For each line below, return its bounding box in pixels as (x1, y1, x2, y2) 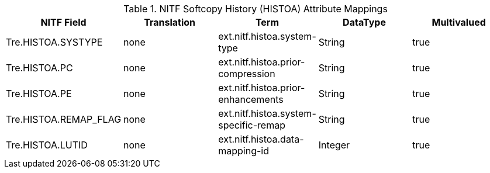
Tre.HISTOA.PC (6, 62, 73, 74)
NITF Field (40, 16, 87, 28)
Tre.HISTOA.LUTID (6, 139, 88, 151)
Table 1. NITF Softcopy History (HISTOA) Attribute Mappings (123, 3, 388, 15)
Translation (144, 16, 196, 28)
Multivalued (432, 16, 486, 28)
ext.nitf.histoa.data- (218, 133, 304, 145)
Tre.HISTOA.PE (6, 88, 72, 99)
